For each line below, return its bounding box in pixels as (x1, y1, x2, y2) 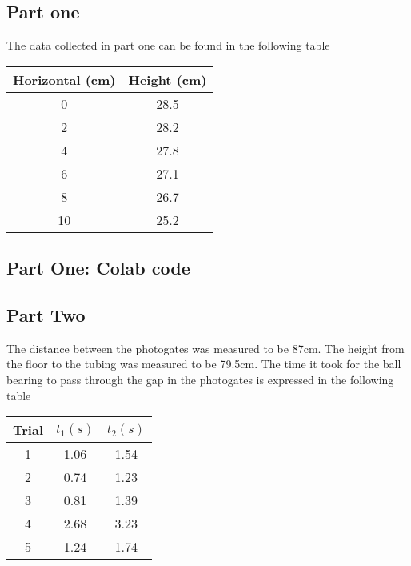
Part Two (6, 302, 86, 327)
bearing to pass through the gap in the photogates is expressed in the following (6, 371, 394, 387)
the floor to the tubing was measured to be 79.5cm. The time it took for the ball (6, 355, 401, 372)
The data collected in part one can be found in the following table (6, 37, 330, 54)
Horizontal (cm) (13, 70, 116, 89)
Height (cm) (128, 70, 207, 89)
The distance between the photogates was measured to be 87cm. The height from (6, 339, 405, 356)
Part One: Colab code (6, 255, 190, 280)
